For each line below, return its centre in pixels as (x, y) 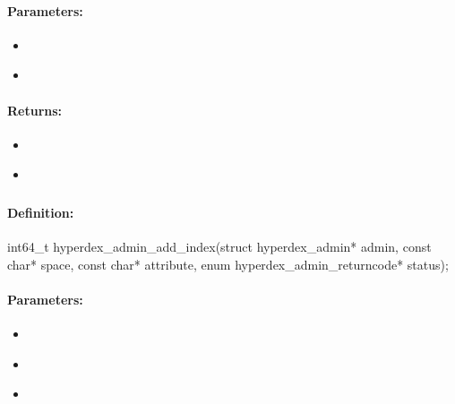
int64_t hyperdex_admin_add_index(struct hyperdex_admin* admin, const (219, 247)
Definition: (41, 212)
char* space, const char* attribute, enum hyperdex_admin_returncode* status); (228, 264)
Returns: (35, 110)
